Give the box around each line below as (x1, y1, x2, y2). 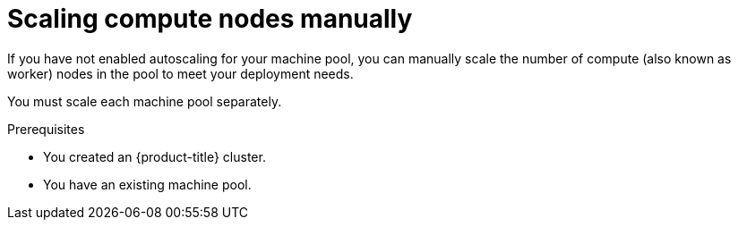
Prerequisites (7, 121, 85, 137)
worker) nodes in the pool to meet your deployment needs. (7, 65, 354, 81)
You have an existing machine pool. (43, 176, 252, 192)
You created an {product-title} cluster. (43, 148, 266, 164)
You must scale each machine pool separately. (7, 93, 282, 109)
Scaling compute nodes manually (7, 4, 413, 34)
